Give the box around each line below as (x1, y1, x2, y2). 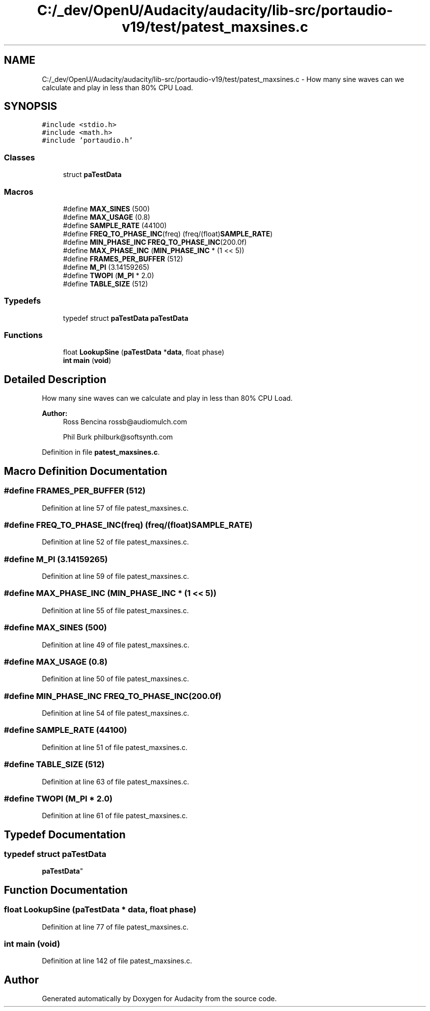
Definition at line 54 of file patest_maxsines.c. (42, 709, 189, 717)
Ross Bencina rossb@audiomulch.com (63, 417, 188, 426)
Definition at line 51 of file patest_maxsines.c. (42, 743, 188, 752)
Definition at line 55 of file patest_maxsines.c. (42, 606, 189, 615)
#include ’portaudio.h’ (42, 136, 133, 145)
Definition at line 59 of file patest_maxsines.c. (42, 572, 189, 580)
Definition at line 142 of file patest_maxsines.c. (42, 957, 192, 965)
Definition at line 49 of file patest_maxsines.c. (42, 640, 189, 649)
